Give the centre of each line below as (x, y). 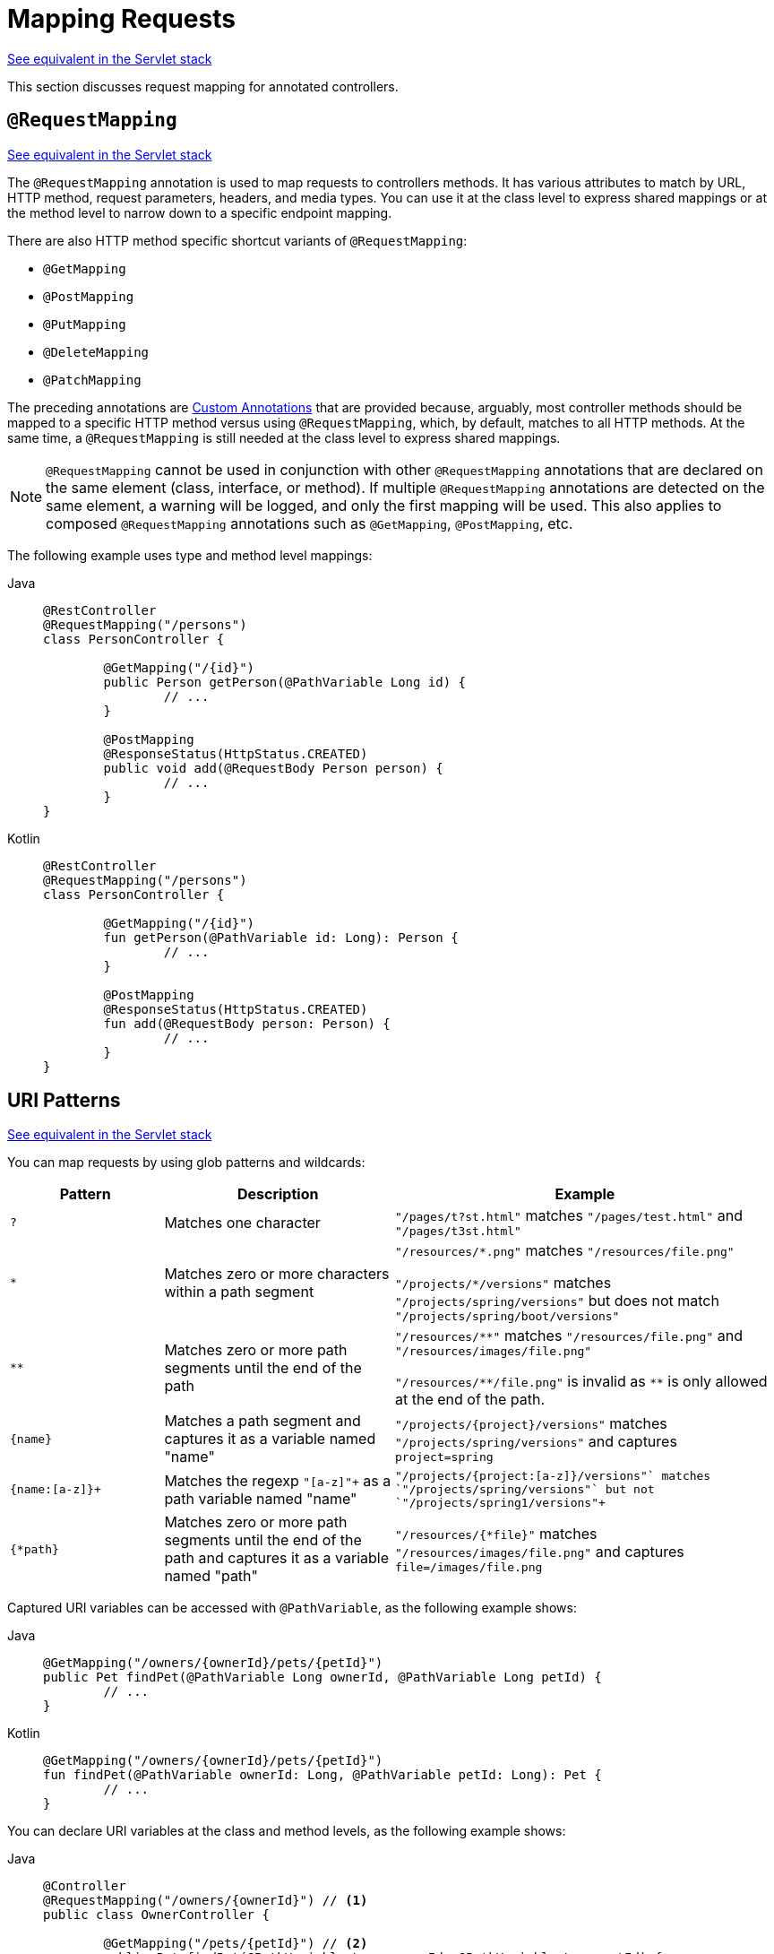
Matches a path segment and (262, 1421)
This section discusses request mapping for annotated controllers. (203, 86)
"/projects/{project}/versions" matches (531, 1423)
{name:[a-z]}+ (56, 1490)
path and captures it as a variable (277, 1558)
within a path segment (239, 1291)
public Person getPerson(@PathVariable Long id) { (285, 682)
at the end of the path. (470, 1400)
